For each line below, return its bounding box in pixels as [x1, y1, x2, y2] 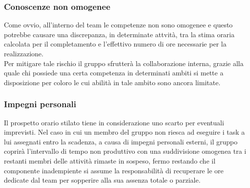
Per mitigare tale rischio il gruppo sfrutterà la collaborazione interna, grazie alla [4, 58, 244, 68]
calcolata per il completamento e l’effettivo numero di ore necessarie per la [4, 39, 227, 49]
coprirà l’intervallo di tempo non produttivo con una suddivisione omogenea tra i [4, 146, 247, 156]
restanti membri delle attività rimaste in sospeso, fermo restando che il [4, 155, 216, 165]
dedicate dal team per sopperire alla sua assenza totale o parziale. [4, 175, 201, 185]
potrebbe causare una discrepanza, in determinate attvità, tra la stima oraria [4, 29, 235, 39]
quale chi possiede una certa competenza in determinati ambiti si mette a [4, 68, 224, 78]
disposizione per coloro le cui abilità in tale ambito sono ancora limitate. [4, 77, 221, 87]
